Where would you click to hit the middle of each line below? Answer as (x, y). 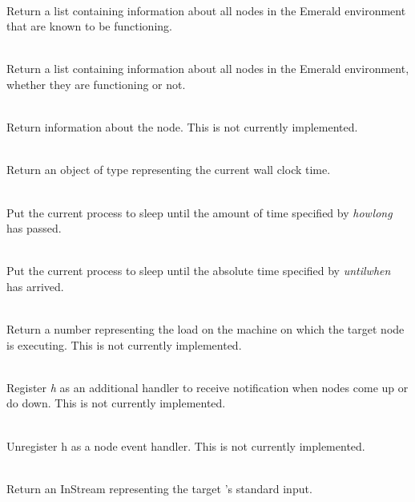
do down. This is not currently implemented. (116, 403)
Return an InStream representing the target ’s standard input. (159, 488)
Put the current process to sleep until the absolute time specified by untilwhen (199, 271)
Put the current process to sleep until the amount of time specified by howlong (199, 212)
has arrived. (35, 286)
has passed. (34, 228)
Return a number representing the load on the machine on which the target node (205, 329)
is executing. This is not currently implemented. (124, 344)
